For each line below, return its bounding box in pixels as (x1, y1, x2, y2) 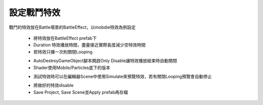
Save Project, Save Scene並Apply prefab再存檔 (33, 89, 128, 95)
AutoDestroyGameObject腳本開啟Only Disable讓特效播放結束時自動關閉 (33, 58, 177, 64)
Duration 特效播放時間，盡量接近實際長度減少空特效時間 (33, 42, 146, 48)
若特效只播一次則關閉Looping (33, 49, 93, 54)
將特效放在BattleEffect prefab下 (33, 35, 97, 41)
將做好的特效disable (33, 83, 74, 88)
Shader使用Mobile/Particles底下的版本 (33, 65, 111, 70)
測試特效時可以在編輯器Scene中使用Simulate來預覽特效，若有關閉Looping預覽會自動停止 (33, 73, 212, 79)
